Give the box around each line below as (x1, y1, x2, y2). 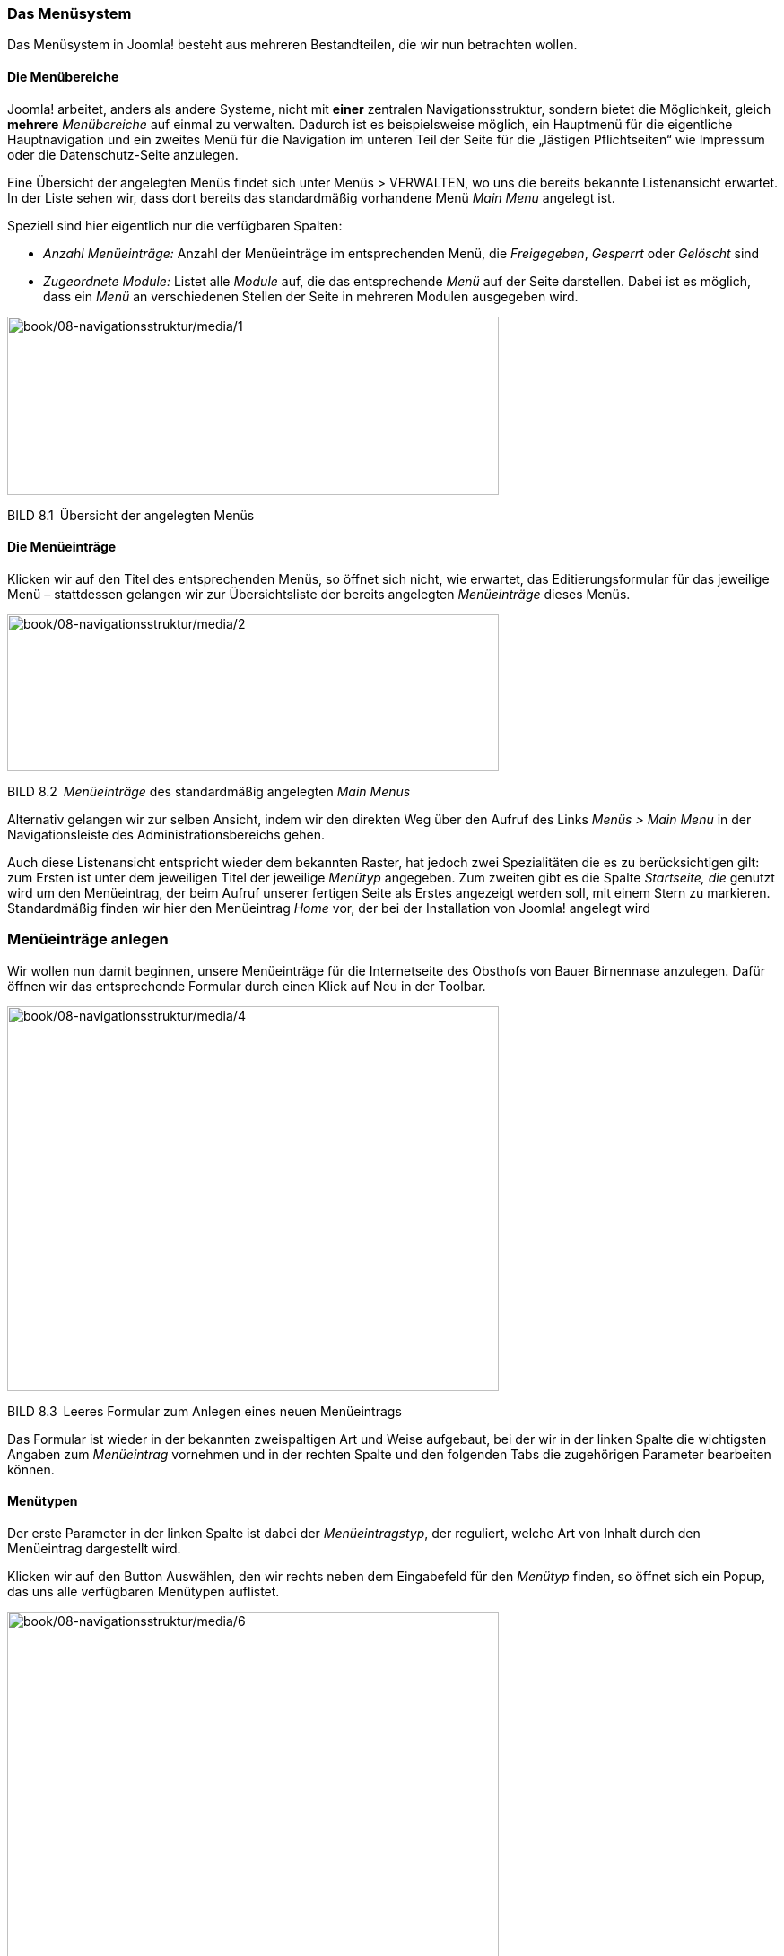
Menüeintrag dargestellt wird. (7, 1540, 181, 1556)
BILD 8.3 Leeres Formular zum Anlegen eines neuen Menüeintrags (7, 1403, 402, 1419)
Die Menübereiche (7, 68, 119, 84)
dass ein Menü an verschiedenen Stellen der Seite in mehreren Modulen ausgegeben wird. (43, 288, 579, 304)
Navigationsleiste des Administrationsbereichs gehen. (7, 826, 325, 842)
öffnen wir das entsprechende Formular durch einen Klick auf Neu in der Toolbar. (7, 978, 486, 994)
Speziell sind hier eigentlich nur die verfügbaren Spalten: (7, 217, 343, 233)
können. (7, 1461, 55, 1477)
